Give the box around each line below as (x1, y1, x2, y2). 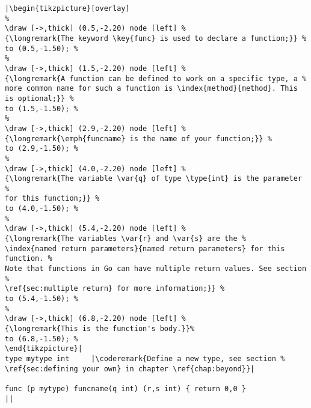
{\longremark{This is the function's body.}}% (5, 324, 194, 333)
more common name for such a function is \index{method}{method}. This (5, 84, 298, 93)
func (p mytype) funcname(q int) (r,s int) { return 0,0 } (5, 384, 246, 393)
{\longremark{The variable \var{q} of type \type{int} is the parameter (5, 174, 302, 183)
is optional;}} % (5, 94, 74, 103)
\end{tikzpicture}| (5, 344, 82, 353)
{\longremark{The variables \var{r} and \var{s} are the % (5, 234, 246, 243)
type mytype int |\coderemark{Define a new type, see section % (5, 354, 285, 363)
